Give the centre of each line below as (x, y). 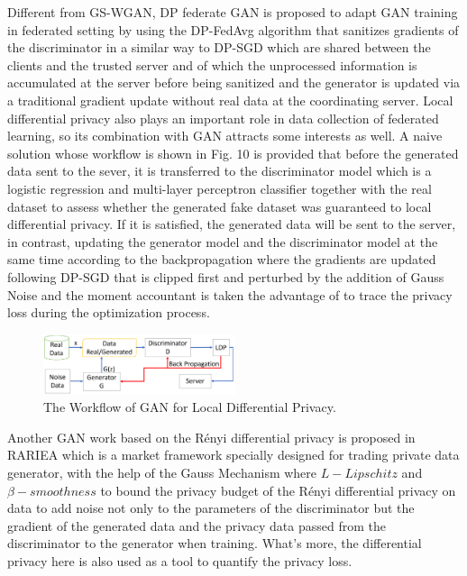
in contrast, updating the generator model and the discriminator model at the (223, 241)
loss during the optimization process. (109, 312)
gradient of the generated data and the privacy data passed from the (197, 525)
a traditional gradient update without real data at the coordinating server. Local (230, 100)
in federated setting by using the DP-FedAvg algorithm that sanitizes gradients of (233, 29)
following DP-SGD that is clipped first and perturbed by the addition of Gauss (226, 276)
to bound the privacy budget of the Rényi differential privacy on (278, 490)
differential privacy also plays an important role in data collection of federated (223, 118)
